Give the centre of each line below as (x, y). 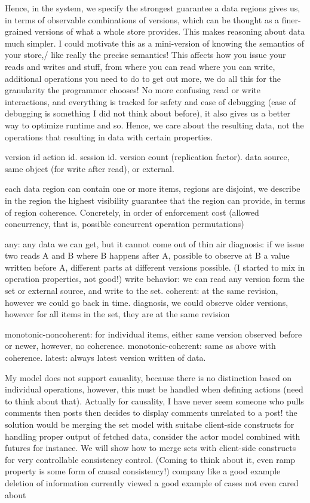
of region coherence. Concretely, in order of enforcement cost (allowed (132, 212)
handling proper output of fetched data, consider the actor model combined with (153, 436)
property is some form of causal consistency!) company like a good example (143, 471)
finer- (291, 19)
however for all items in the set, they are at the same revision (117, 314)
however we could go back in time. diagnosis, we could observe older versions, (147, 302)
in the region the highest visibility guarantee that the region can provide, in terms (155, 200)
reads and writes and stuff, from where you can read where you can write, (140, 66)
